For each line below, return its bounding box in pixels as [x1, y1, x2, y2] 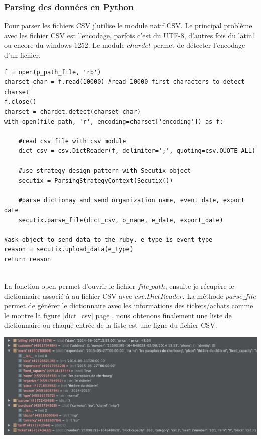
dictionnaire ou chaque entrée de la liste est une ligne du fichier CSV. [4, 320, 217, 330]
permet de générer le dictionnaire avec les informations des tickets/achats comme [4, 300, 253, 311]
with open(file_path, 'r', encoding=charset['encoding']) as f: [4, 118, 223, 125]
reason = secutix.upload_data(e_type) [4, 246, 134, 253]
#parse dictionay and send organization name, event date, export [18, 197, 245, 204]
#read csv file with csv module [18, 137, 126, 145]
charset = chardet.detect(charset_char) [4, 108, 141, 115]
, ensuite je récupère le [165, 281, 234, 291]
